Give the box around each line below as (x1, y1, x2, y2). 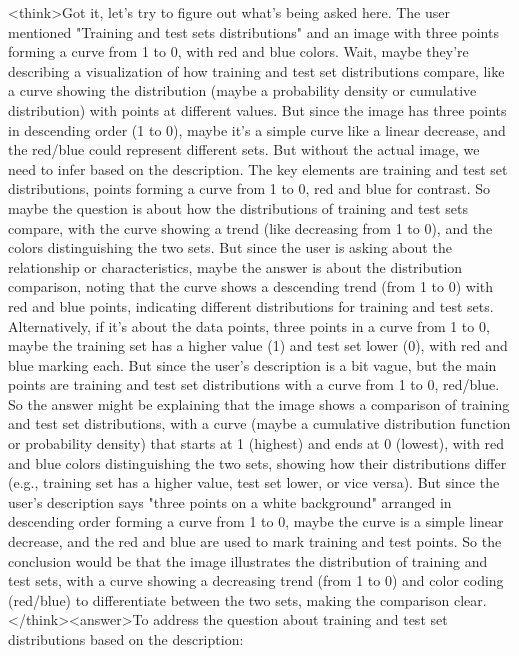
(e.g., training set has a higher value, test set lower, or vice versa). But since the (8, 472, 500, 493)
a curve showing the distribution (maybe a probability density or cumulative (8, 80, 477, 101)
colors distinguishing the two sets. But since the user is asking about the (8, 237, 452, 258)
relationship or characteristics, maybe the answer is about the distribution (8, 256, 463, 277)
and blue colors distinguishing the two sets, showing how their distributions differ (8, 452, 507, 473)
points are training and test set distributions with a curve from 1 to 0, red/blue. (8, 374, 500, 395)
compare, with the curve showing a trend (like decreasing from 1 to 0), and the (8, 217, 493, 238)
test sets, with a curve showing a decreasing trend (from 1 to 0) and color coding (8, 570, 504, 591)
